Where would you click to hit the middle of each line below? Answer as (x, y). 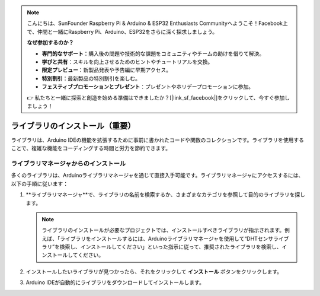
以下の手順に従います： (39, 183)
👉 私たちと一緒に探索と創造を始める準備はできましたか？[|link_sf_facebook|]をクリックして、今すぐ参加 (156, 97)
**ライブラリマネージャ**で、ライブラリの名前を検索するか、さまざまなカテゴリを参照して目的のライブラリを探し (165, 195)
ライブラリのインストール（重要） (73, 125)
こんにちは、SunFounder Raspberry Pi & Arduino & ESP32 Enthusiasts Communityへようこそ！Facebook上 (158, 23)
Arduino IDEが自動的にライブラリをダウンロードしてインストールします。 (115, 282)
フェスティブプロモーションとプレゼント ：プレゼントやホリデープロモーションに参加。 (148, 87)
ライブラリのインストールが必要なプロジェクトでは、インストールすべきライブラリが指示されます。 (163, 230)
